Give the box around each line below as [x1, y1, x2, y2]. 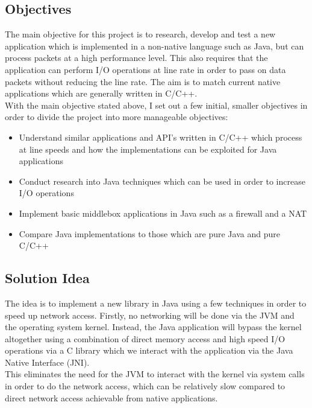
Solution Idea [5, 269, 90, 287]
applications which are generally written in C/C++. [5, 87, 198, 100]
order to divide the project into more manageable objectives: [5, 110, 228, 123]
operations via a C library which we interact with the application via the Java [5, 344, 293, 357]
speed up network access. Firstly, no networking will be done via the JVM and [5, 308, 295, 321]
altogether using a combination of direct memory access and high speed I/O [5, 332, 285, 345]
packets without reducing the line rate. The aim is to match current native [5, 75, 281, 88]
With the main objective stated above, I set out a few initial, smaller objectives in [5, 98, 308, 111]
